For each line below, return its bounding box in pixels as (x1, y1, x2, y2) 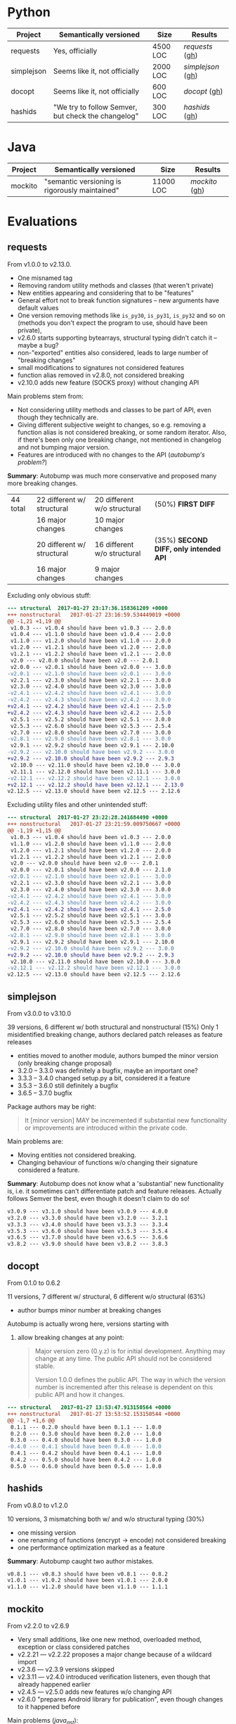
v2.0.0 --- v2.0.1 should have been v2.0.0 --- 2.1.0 (10, 867, 171, 874)
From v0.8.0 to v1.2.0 (7, 1501, 68, 1509)
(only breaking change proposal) (17, 1059, 112, 1067)
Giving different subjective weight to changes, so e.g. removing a (17, 420, 206, 429)
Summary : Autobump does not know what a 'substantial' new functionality (7, 1179, 224, 1187)
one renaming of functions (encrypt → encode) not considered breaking (17, 1535, 226, 1544)
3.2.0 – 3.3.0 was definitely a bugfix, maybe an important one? (17, 1066, 198, 1075)
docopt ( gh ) (183, 86, 223, 96)
